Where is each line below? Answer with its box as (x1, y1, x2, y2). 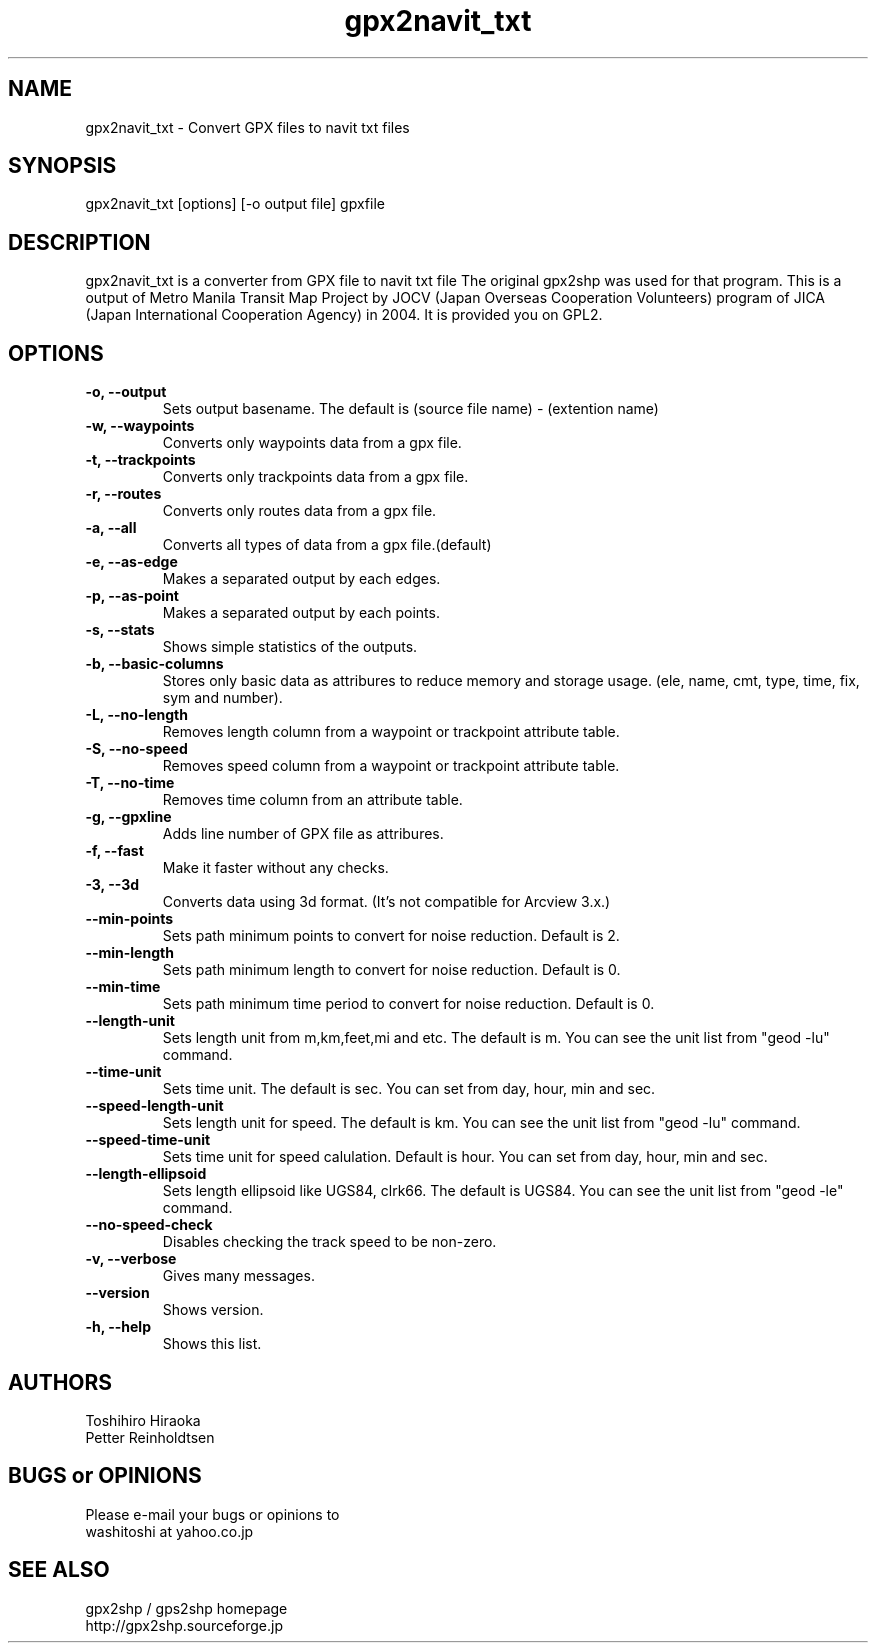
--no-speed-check (85, 1216, 213, 1234)
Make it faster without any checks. (162, 859, 389, 877)
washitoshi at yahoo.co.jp (85, 1522, 254, 1540)
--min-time (85, 978, 161, 996)
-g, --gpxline (85, 808, 172, 826)
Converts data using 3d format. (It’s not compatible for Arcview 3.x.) (162, 893, 611, 911)
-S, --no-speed (85, 740, 188, 758)
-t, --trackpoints (85, 451, 196, 469)
